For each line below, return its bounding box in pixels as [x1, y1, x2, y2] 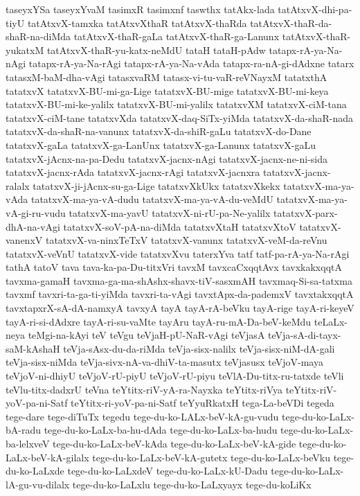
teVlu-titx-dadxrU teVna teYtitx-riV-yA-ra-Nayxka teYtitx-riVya [6, 382, 282, 396]
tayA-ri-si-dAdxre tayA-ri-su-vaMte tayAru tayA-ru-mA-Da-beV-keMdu [6, 314, 312, 328]
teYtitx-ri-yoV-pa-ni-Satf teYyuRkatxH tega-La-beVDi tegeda [71, 396, 334, 410]
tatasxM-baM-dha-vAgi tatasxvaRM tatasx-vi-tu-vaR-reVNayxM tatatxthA [6, 69, 327, 84]
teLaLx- [314, 314, 348, 328]
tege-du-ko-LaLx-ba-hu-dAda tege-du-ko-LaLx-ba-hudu [44, 423, 278, 437]
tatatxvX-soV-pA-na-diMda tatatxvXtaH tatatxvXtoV [63, 219, 296, 233]
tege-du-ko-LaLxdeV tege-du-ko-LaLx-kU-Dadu [67, 463, 268, 478]
